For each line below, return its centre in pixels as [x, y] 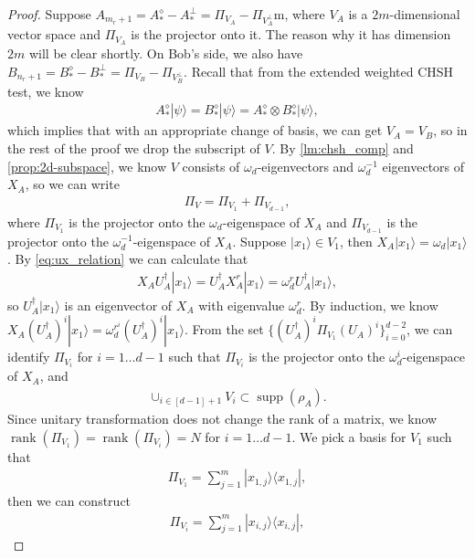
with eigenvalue [242, 305]
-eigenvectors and [306, 166]
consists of [211, 166]
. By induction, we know [370, 305]
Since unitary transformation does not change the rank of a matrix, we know [222, 419]
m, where [299, 14]
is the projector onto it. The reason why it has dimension [291, 34]
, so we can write [72, 184]
